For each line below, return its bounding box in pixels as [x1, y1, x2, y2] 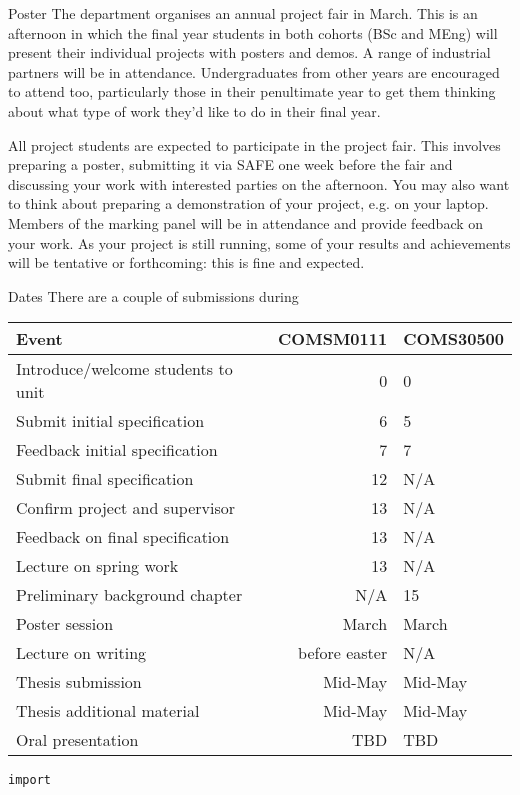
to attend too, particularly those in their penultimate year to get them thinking [8, 81, 496, 102]
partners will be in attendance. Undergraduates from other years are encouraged [8, 61, 500, 82]
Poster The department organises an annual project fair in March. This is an [8, 3, 478, 23]
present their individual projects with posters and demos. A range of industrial [8, 42, 491, 63]
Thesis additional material [16, 699, 200, 723]
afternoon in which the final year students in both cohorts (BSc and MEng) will [8, 22, 498, 43]
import [8, 773, 51, 788]
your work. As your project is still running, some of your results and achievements [8, 232, 511, 253]
